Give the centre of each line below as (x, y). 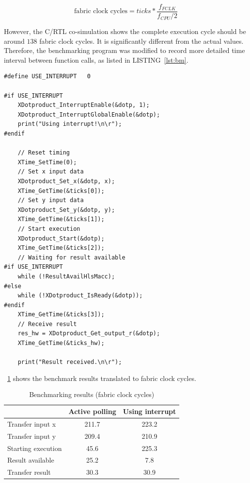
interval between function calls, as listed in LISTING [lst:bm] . (96, 60)
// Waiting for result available (71, 257)
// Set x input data (51, 172)
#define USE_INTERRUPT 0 (47, 77)
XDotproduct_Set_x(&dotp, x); (66, 181)
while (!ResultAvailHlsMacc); (66, 276)
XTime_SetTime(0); (47, 162)
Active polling (92, 411)
